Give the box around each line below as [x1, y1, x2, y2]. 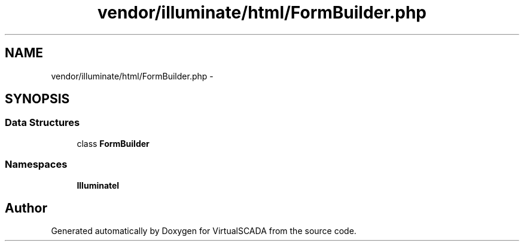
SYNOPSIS [5, 91, 70, 107]
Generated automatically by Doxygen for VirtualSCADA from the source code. [51, 226, 357, 236]
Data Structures [5, 116, 80, 129]
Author [5, 200, 47, 216]
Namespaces [5, 158, 68, 171]
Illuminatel [77, 180, 120, 190]
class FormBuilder [77, 138, 150, 149]
